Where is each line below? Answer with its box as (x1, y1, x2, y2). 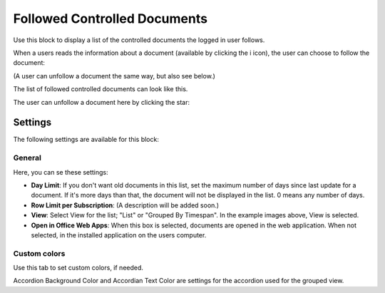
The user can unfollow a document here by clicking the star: (13, 98, 190, 106)
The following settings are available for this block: (13, 135, 160, 144)
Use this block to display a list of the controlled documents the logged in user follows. (13, 36, 265, 44)
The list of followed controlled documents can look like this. (13, 85, 188, 93)
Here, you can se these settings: (13, 168, 108, 176)
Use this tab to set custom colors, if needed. (13, 264, 144, 272)
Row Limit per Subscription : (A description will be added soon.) (31, 200, 220, 210)
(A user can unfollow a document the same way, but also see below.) (13, 71, 215, 80)
